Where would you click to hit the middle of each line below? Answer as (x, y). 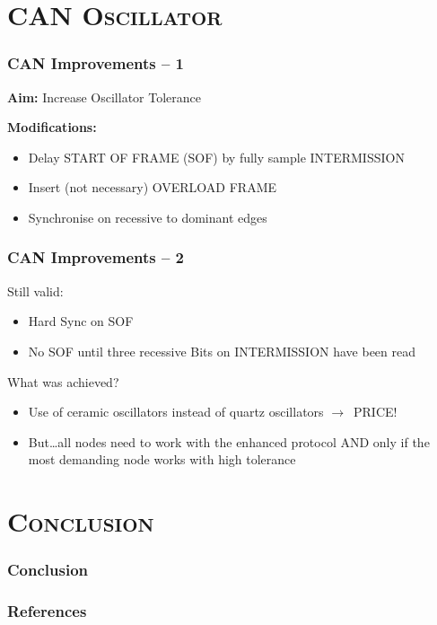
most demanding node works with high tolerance (162, 459)
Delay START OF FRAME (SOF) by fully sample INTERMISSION (216, 157)
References (47, 611)
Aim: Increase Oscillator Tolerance (104, 97)
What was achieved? (63, 381)
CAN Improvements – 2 (96, 257)
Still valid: (35, 290)
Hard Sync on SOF (81, 321)
